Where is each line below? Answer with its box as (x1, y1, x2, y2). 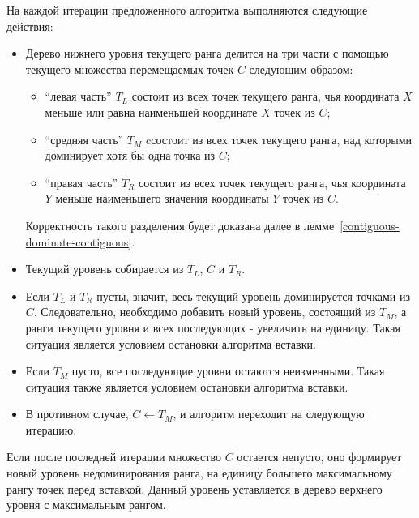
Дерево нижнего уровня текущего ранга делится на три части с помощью (25, 45, 389, 62)
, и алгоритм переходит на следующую (173, 405, 365, 422)
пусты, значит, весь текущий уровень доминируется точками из (96, 287, 410, 304)
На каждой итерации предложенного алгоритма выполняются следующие (6, 2, 368, 18)
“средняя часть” (45, 131, 124, 148)
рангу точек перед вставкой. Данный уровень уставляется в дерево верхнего (6, 480, 383, 497)
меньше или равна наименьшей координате (45, 103, 258, 120)
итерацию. (25, 421, 77, 438)
